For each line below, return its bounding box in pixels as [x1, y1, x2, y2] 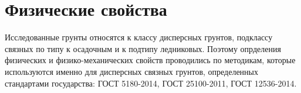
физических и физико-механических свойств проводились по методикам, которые [5, 54, 296, 66]
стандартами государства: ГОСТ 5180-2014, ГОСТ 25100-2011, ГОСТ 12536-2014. [5, 77, 297, 89]
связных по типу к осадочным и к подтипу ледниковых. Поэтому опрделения [5, 42, 281, 54]
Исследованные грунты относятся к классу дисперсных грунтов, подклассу [5, 31, 273, 43]
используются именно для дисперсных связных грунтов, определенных [5, 65, 258, 77]
